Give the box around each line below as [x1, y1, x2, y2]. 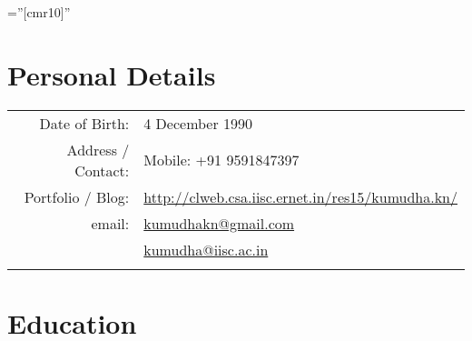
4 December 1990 [143, 112, 253, 134]
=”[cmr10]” [7, 3, 71, 21]
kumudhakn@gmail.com [143, 212, 295, 234]
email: [91, 212, 130, 234]
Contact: [74, 159, 130, 181]
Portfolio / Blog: [24, 186, 130, 207]
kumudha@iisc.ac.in [143, 238, 269, 260]
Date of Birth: [39, 112, 130, 134]
